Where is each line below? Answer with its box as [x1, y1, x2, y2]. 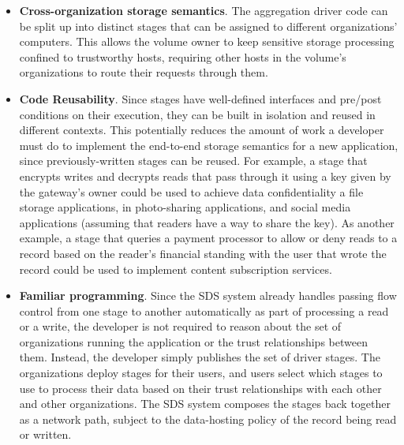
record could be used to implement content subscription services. [19, 260, 332, 277]
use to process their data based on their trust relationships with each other [19, 380, 382, 396]
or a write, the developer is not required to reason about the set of [19, 318, 342, 335]
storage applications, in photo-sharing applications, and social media [19, 199, 351, 215]
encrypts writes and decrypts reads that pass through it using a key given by [19, 167, 391, 184]
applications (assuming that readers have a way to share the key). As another [19, 214, 395, 230]
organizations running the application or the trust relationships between [19, 333, 368, 350]
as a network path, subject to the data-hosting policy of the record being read [19, 410, 397, 427]
